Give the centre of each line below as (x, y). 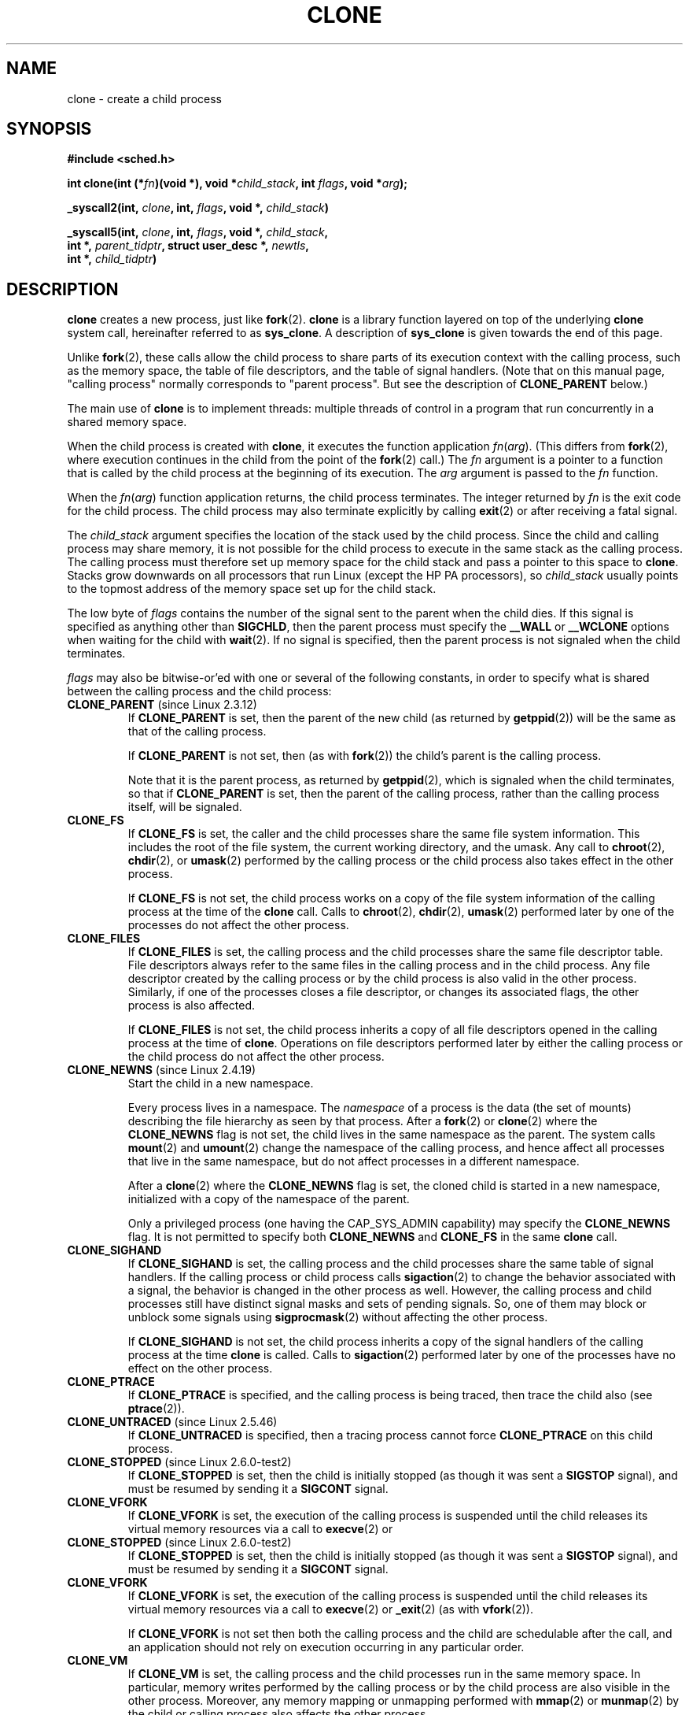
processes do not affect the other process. (238, 925)
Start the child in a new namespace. (221, 1083)
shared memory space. (127, 422)
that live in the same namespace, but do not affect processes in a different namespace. (354, 1161)
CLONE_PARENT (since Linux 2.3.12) (162, 705)
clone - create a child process (144, 98)
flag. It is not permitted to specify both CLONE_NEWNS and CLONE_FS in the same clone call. (372, 1237)
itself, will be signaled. (185, 807)
